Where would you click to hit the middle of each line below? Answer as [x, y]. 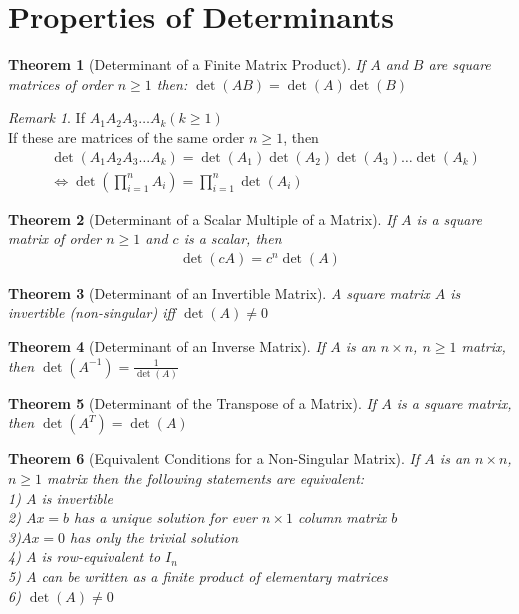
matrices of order [60, 83]
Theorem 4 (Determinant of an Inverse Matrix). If [167, 345]
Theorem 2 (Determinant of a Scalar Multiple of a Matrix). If [202, 218]
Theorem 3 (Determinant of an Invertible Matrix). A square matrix [219, 292]
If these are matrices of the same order [126, 136]
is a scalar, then [232, 238]
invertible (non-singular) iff [92, 312]
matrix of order [55, 238]
